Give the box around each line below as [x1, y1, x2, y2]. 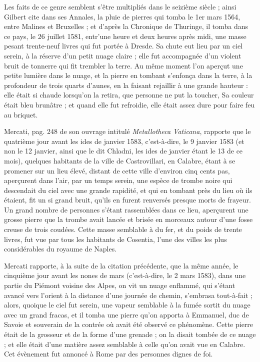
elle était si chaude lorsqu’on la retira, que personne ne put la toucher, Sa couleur [4, 89, 254, 100]
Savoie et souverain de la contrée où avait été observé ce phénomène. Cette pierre [4, 319, 253, 329]
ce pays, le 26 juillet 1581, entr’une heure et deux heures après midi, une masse [4, 30, 246, 41]
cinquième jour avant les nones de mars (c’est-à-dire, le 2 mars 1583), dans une [4, 270, 246, 280]
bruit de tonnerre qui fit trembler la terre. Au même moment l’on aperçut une [4, 60, 243, 70]
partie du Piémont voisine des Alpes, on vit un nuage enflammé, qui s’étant [4, 280, 235, 290]
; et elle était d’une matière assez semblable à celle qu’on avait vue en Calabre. [4, 338, 245, 349]
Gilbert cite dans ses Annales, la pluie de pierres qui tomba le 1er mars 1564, [4, 11, 240, 21]
